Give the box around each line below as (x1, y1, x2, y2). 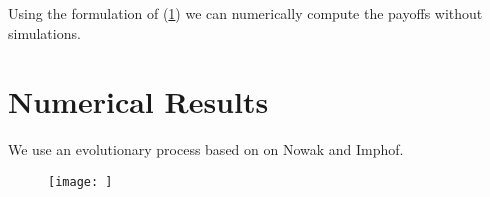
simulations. (8, 22, 81, 43)
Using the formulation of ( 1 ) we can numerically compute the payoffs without (8, 3, 483, 23)
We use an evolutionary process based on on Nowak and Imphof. (8, 139, 404, 160)
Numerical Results (8, 81, 269, 122)
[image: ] (48, 174, 113, 189)
